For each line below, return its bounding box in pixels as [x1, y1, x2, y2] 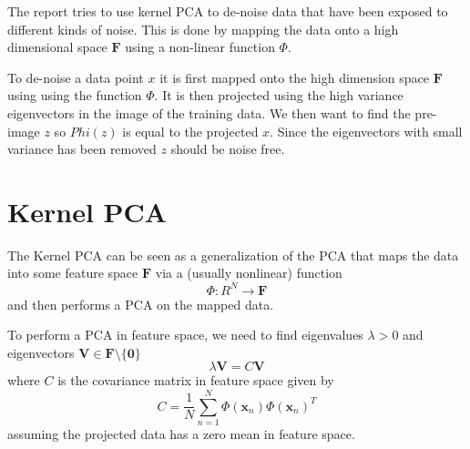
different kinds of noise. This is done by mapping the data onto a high [7, 19, 399, 38]
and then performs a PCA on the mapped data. [7, 294, 274, 313]
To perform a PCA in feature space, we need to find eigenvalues [7, 325, 363, 344]
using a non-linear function [125, 37, 275, 56]
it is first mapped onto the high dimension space [159, 67, 430, 87]
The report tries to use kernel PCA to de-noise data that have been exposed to [7, 2, 448, 20]
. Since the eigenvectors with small [270, 121, 463, 140]
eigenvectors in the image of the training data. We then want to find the [7, 103, 411, 122]
